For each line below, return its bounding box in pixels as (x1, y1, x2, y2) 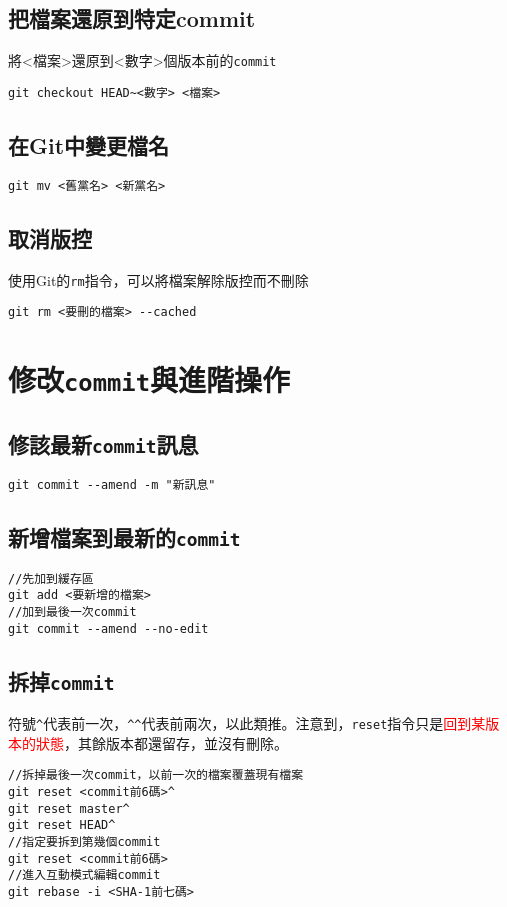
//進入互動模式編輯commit (8, 868, 161, 883)
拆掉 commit (8, 665, 115, 696)
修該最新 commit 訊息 (8, 428, 199, 459)
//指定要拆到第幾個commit (8, 834, 161, 849)
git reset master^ (8, 801, 130, 816)
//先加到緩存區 (8, 571, 94, 586)
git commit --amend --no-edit (8, 621, 209, 636)
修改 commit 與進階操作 (8, 359, 290, 400)
